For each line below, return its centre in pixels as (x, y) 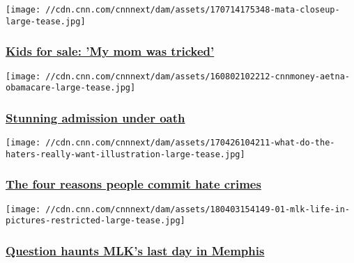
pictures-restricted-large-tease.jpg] (95, 221)
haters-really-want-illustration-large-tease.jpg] (125, 154)
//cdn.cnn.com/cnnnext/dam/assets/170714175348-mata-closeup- (193, 10)
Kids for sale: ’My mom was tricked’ (110, 51)
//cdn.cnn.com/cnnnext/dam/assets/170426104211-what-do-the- (190, 143)
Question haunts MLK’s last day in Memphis (135, 250)
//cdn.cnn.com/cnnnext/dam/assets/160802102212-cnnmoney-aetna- (198, 76)
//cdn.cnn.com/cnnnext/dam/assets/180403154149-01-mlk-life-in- (198, 209)
